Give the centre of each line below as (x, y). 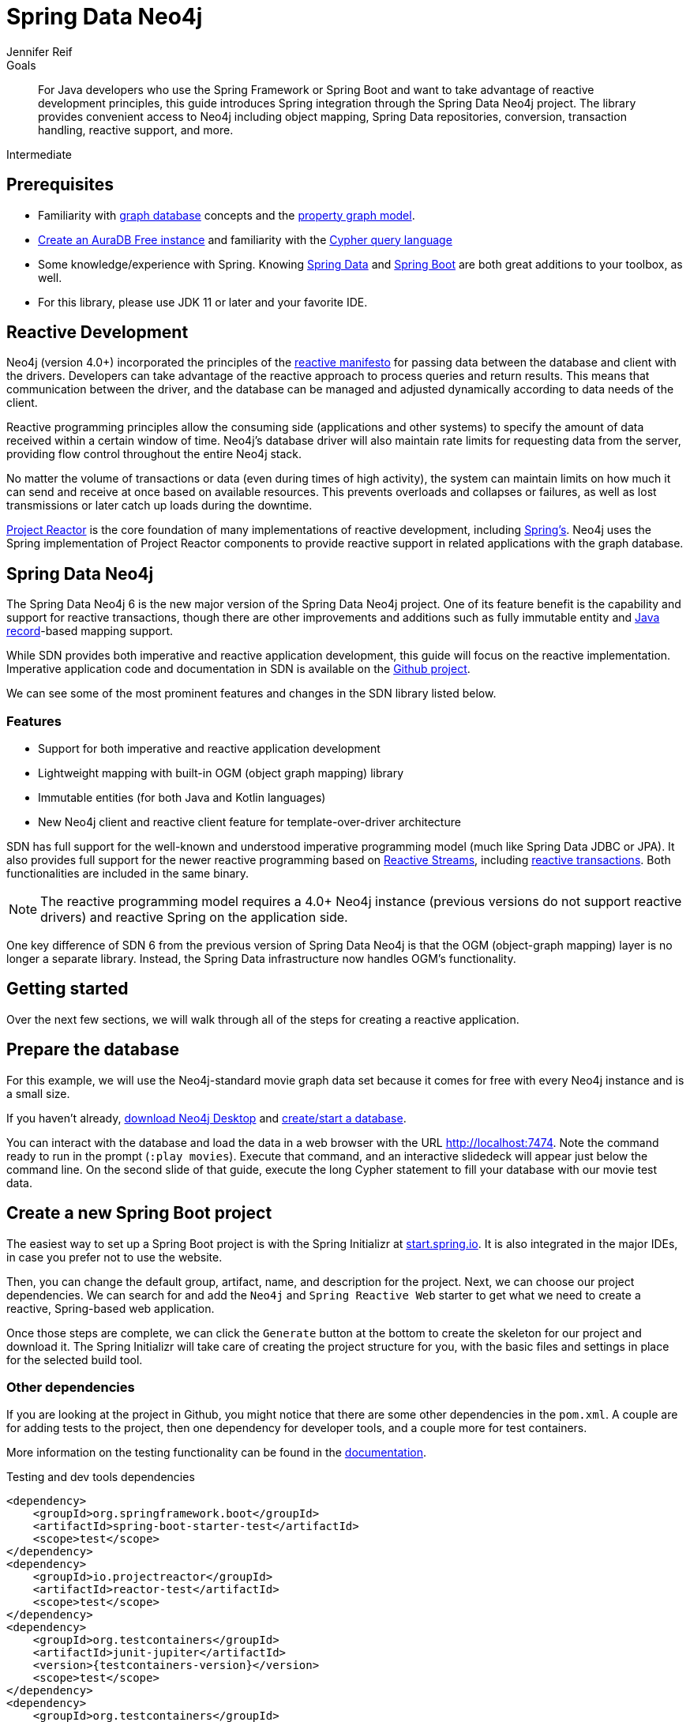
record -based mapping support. (90, 631)
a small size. (38, 1093)
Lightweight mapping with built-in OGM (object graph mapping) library (221, 773)
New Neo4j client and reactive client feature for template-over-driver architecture (249, 822)
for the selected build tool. (75, 1359)
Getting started (67, 989)
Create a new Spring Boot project (139, 1213)
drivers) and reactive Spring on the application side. (194, 917)
